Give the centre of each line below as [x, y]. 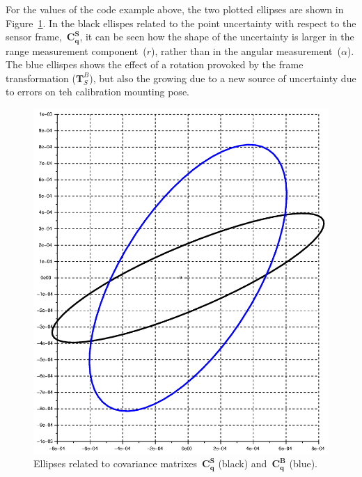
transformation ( [41, 78]
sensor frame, [34, 37]
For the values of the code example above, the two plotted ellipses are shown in [175, 9]
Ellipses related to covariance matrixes [116, 463]
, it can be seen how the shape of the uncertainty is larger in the [217, 37]
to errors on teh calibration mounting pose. [97, 92]
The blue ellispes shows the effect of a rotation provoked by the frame [155, 64]
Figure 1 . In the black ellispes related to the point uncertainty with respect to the [181, 23]
